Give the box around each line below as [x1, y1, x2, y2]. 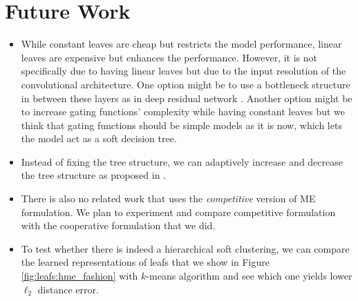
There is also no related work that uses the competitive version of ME [21, 191, 316, 206]
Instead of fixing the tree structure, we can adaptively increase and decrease [21, 154, 343, 168]
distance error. [37, 282, 99, 296]
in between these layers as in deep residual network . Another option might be [21, 90, 352, 105]
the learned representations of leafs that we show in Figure [21, 255, 270, 269]
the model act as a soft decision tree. [21, 131, 177, 146]
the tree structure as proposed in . [21, 168, 167, 182]
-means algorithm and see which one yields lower [146, 269, 352, 283]
